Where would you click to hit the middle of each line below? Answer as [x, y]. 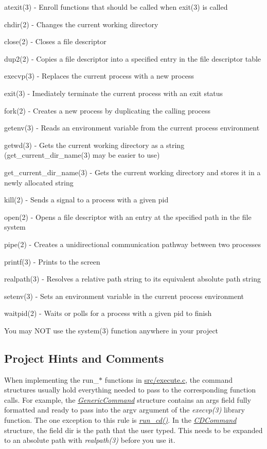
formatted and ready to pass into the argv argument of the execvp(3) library [125, 410]
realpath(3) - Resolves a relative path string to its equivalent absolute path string [132, 279]
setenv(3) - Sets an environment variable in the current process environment [124, 296]
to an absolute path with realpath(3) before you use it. [90, 440]
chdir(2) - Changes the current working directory [81, 24]
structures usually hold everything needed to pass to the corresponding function [130, 390]
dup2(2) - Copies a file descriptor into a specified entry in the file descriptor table [133, 58]
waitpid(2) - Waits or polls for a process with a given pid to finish [108, 313]
